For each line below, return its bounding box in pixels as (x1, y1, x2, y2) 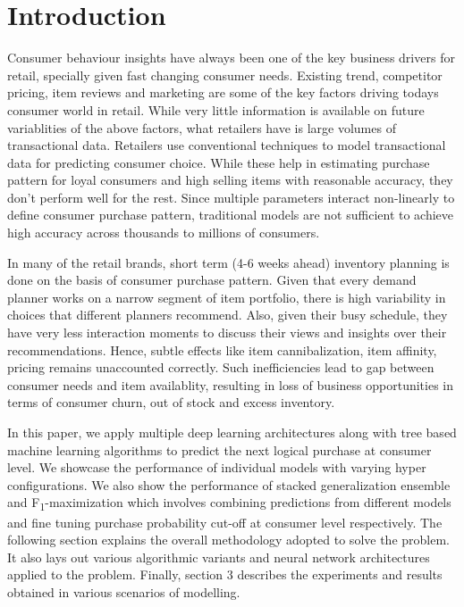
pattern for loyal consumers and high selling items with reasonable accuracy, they (7, 170, 453, 189)
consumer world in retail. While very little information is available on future (7, 100, 425, 119)
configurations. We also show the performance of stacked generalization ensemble (7, 475, 451, 494)
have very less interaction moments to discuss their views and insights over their (7, 323, 447, 342)
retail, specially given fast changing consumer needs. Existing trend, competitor (7, 65, 443, 84)
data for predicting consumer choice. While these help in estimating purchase (7, 153, 430, 171)
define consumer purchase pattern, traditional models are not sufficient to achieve (7, 205, 454, 224)
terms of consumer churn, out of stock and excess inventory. (7, 393, 335, 412)
